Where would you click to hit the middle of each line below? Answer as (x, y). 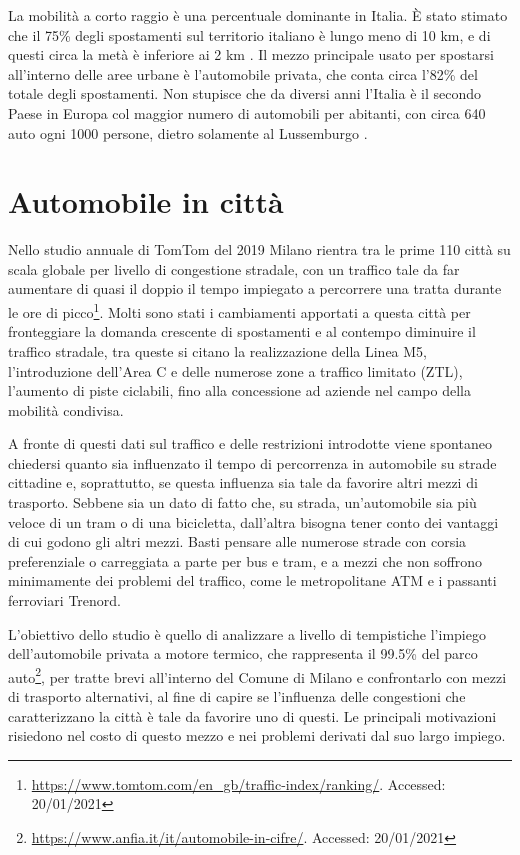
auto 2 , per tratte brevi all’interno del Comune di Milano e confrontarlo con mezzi (257, 675)
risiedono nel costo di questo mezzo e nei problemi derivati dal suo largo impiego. (257, 735)
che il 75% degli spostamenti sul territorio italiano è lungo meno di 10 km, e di (249, 34)
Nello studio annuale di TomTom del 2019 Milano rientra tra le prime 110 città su (259, 249)
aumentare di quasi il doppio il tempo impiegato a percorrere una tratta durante (255, 288)
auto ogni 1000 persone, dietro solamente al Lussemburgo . (188, 132)
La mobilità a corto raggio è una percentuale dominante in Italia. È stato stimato (258, 15)
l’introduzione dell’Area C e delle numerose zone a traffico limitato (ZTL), (235, 370)
